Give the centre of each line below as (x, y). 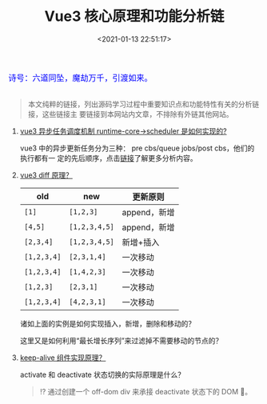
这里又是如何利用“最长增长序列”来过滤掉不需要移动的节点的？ (121, 340)
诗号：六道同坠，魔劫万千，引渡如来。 (81, 78)
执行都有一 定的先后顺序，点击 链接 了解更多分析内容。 (108, 158)
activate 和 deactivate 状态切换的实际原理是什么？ (102, 374)
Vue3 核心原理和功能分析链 (134, 16)
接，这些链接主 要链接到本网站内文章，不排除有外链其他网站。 (130, 114)
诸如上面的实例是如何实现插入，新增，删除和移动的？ (108, 323)
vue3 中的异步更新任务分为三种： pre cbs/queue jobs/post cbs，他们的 (137, 148)
